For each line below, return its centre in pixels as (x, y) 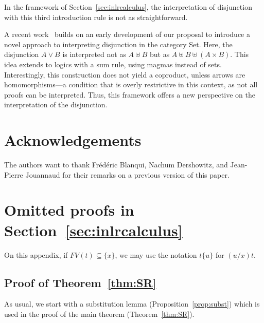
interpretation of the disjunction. (56, 104)
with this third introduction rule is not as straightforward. (96, 17)
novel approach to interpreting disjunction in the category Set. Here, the (118, 44)
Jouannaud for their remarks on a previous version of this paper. (127, 174)
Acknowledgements (73, 140)
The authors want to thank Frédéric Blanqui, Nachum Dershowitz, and (116, 165)
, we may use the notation (156, 254)
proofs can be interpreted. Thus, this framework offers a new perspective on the (130, 94)
